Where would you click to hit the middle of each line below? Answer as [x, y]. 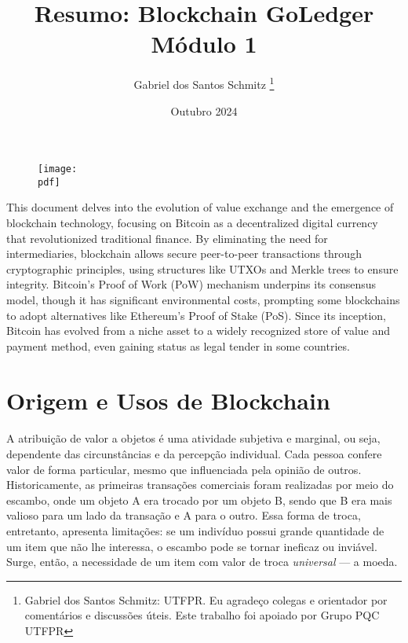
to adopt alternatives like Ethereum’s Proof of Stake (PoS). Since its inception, [196, 315]
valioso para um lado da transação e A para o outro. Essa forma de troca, [184, 515]
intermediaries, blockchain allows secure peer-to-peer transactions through [184, 254]
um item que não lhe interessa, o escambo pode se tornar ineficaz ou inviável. [192, 546]
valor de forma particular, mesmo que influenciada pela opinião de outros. [184, 469]
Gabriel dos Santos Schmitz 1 [204, 83]
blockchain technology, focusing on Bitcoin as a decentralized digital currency [192, 223]
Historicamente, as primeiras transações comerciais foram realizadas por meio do [200, 485]
